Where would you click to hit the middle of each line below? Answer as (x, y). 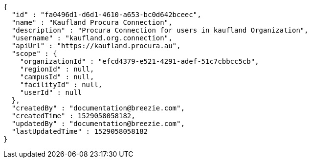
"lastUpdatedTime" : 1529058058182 (80, 131)
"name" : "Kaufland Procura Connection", (92, 22)
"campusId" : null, (57, 77)
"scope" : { (34, 54)
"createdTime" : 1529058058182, (73, 116)
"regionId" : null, (57, 69)
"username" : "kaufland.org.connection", (92, 38)
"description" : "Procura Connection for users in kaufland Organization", (160, 30)
